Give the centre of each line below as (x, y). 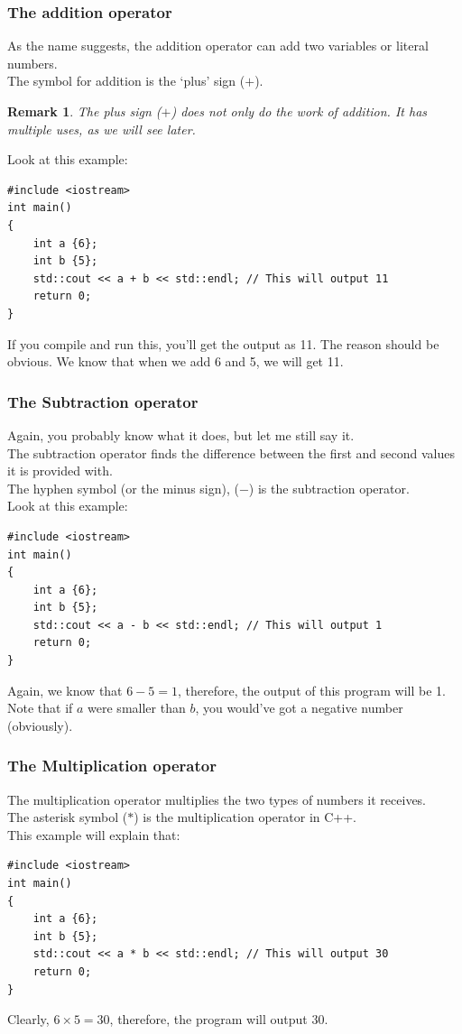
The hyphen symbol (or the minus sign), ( (123, 488)
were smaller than (137, 708)
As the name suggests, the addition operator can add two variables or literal (218, 46)
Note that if (40, 708)
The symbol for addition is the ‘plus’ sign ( (126, 81)
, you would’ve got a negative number (299, 708)
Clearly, (28, 1019)
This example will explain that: (94, 834)
